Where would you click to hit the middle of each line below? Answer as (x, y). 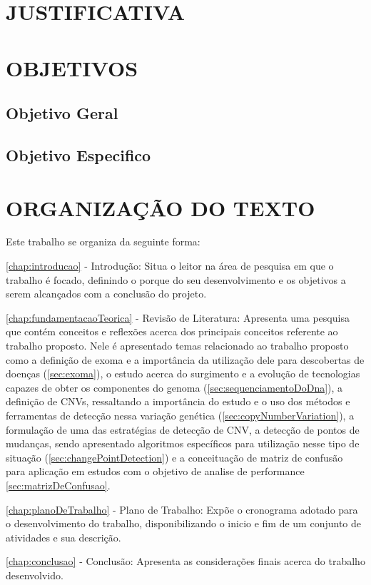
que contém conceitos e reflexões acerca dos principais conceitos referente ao (172, 331)
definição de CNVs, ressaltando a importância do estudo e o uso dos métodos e (178, 401)
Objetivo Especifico (78, 154)
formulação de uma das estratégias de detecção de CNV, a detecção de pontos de (183, 429)
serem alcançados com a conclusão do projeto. (106, 294)
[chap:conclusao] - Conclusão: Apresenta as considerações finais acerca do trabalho (185, 561)
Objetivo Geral (62, 113)
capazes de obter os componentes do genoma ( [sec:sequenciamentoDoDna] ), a (174, 387)
